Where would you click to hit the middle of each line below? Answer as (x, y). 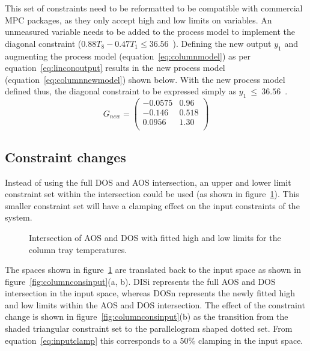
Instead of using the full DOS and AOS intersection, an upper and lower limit (148, 182)
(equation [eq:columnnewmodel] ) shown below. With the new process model (145, 79)
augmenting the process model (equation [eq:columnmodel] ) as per (128, 56)
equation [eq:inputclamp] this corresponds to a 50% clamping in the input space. (154, 340)
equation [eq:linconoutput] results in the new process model (115, 68)
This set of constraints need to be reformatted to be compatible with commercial (154, 8)
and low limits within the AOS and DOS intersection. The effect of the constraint (155, 304)
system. (19, 217)
